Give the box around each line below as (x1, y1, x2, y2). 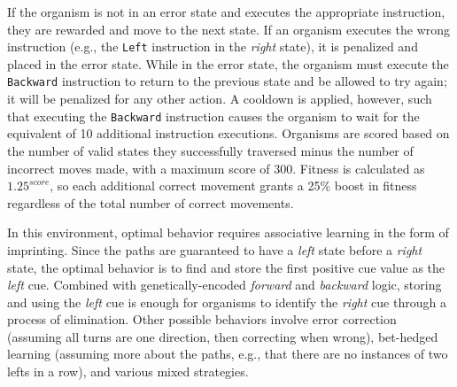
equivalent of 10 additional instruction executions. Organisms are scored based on (7, 124, 450, 143)
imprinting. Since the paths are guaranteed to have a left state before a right (7, 240, 422, 259)
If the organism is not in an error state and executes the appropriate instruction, (7, 3, 445, 20)
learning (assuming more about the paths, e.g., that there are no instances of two (7, 344, 448, 363)
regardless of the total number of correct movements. (7, 193, 294, 212)
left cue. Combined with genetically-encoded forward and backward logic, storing (7, 275, 442, 294)
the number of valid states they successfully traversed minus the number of (7, 141, 414, 159)
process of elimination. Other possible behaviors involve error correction (7, 310, 397, 329)
